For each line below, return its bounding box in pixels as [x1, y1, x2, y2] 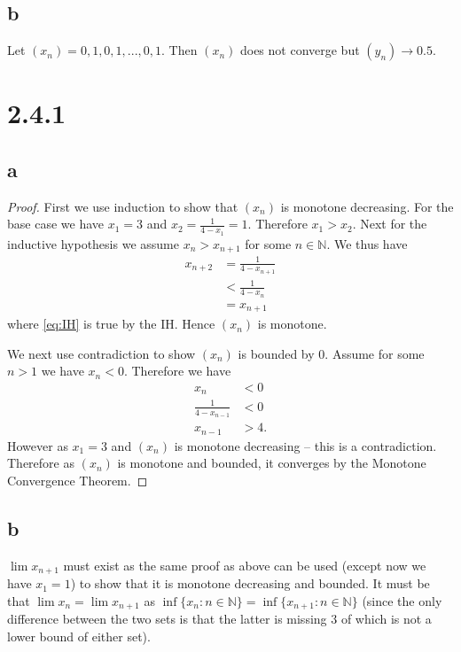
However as [7, 436, 68, 454]
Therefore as [7, 454, 74, 472]
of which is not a [340, 609, 432, 628]
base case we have [7, 214, 104, 233]
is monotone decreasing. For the [280, 197, 454, 215]
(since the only [362, 591, 442, 609]
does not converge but [239, 41, 360, 59]
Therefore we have [131, 361, 231, 380]
